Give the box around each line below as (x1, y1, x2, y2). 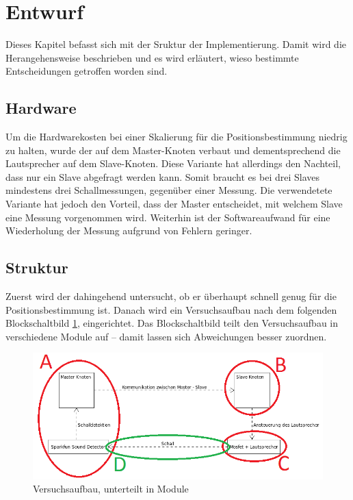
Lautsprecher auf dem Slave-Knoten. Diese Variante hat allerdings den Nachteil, (5, 156, 341, 171)
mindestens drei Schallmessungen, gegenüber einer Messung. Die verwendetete (5, 183, 332, 197)
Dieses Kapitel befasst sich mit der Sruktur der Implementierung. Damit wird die (5, 37, 347, 51)
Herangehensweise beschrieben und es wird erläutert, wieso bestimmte (5, 50, 299, 64)
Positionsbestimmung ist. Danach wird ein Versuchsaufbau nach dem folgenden (5, 302, 337, 316)
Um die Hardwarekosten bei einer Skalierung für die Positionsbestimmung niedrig (5, 129, 348, 144)
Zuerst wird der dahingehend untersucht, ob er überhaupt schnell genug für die (5, 289, 337, 303)
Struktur (5, 257, 68, 278)
